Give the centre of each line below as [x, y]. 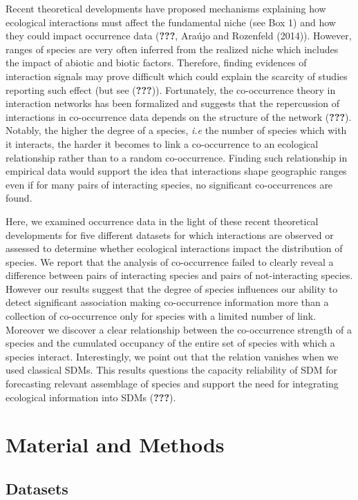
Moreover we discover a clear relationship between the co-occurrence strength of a [179, 329]
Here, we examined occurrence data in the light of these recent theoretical [162, 221]
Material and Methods [115, 444]
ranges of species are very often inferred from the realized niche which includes [172, 49]
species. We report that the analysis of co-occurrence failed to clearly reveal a [170, 261]
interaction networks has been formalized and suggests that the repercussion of [172, 103]
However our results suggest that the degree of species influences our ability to [172, 288]
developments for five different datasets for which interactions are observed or [170, 234]
